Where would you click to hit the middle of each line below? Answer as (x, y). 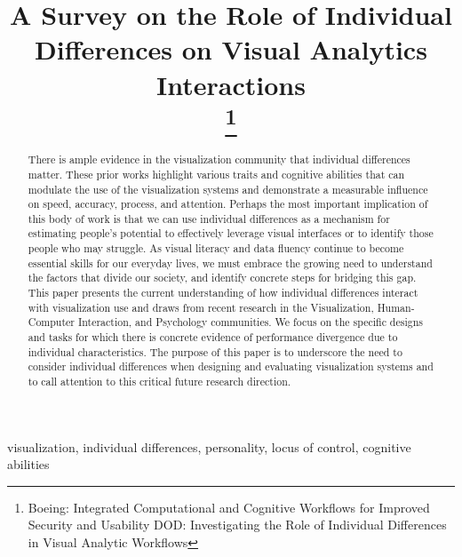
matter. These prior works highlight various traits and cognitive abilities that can (216, 174)
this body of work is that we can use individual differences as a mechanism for (209, 218)
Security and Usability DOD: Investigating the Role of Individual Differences (237, 525)
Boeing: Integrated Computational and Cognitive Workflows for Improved (229, 507)
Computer (52, 322)
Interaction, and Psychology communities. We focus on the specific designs (250, 322)
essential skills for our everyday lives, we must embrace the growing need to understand (230, 263)
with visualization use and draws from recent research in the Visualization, (201, 307)
